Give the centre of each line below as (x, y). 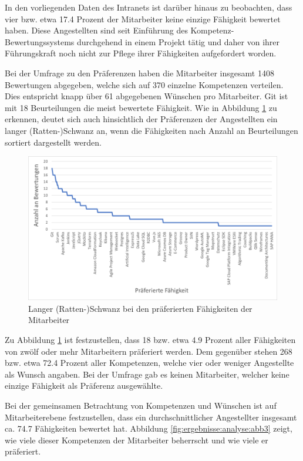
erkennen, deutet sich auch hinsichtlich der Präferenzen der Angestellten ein (141, 119)
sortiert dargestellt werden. (53, 142)
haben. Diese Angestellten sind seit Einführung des (96, 30)
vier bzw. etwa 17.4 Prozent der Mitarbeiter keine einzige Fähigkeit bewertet (143, 18)
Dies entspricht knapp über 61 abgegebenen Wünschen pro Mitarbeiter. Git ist (147, 96)
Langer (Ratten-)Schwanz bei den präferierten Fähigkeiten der (140, 308)
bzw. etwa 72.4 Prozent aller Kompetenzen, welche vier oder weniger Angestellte (149, 363)
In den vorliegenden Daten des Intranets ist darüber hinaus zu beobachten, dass (149, 7)
